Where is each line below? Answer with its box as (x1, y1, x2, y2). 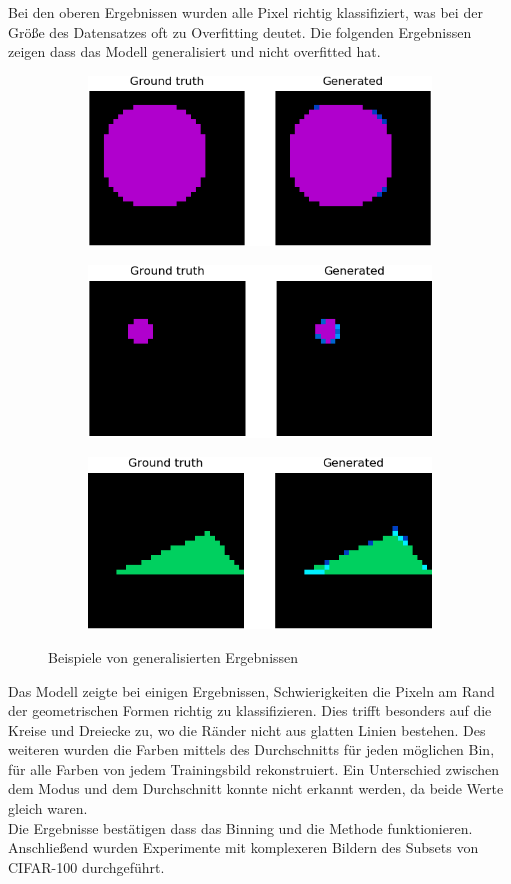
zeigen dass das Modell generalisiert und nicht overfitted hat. (8, 41, 381, 62)
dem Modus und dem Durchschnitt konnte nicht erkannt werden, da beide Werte (8, 778, 504, 799)
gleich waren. (8, 798, 88, 819)
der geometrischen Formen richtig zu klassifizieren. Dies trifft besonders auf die (8, 700, 492, 721)
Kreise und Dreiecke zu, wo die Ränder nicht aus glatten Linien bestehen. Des (8, 719, 486, 740)
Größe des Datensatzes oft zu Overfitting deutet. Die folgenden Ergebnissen (8, 21, 472, 42)
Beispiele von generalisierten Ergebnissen (48, 646, 299, 667)
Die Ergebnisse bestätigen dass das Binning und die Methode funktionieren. (8, 817, 473, 838)
